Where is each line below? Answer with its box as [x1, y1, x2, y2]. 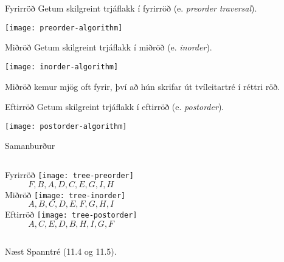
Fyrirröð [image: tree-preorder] [5, 168, 134, 181]
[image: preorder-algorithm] [5, 23, 123, 32]
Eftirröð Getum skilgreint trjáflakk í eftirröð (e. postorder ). [5, 100, 224, 113]
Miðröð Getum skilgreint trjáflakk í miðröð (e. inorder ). [5, 41, 212, 53]
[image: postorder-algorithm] [5, 122, 127, 131]
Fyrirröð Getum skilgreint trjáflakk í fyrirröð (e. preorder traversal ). [5, 2, 257, 14]
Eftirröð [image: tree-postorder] [5, 208, 137, 221]
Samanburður [5, 139, 55, 152]
